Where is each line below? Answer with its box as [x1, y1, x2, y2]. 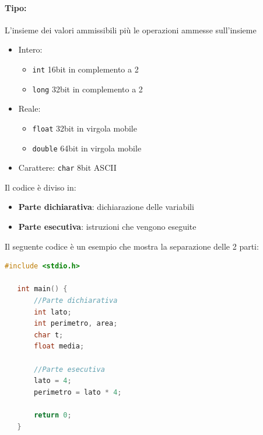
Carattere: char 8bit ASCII [18, 161, 117, 174]
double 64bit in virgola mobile [32, 141, 142, 154]
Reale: [18, 102, 41, 115]
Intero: [18, 43, 43, 56]
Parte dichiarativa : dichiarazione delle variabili [18, 201, 194, 213]
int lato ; [34, 308, 72, 316]
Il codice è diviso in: [5, 181, 76, 193]
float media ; [34, 342, 85, 351]
